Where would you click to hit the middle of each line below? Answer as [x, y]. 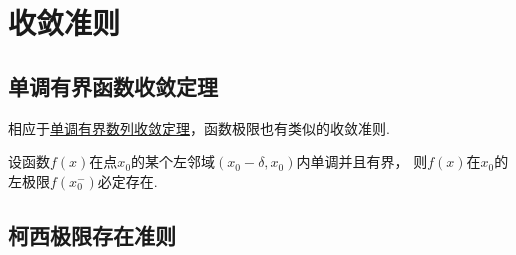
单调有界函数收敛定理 [113, 85]
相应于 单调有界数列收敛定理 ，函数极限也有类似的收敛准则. [199, 127]
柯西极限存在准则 [92, 234]
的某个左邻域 [173, 161]
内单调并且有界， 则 [362, 161]
